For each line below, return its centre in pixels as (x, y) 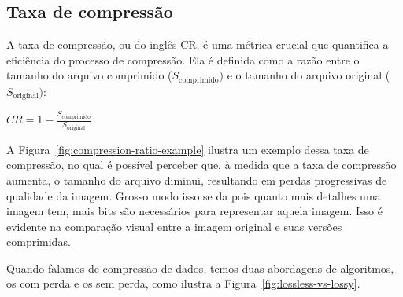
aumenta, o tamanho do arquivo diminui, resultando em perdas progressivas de (197, 180)
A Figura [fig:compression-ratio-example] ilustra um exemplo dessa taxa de (188, 149)
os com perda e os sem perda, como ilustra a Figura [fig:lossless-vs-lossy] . (183, 283)
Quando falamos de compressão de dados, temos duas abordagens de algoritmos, (200, 268)
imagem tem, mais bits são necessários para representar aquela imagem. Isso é (194, 211)
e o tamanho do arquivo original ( (309, 75)
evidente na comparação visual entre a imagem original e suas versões (174, 226)
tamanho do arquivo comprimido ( (89, 75)
